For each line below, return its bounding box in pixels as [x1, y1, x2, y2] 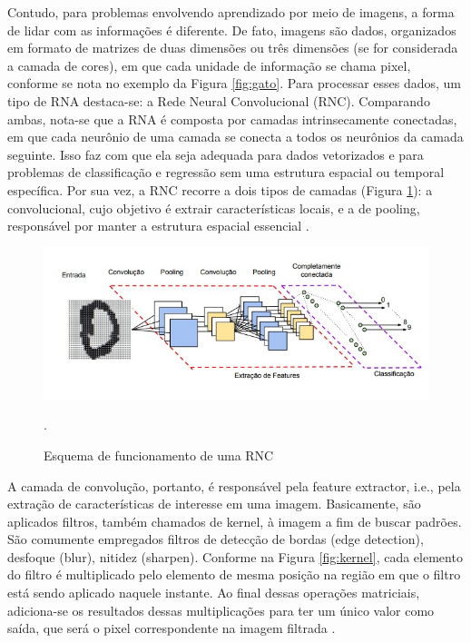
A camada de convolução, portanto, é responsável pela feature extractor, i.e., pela [7, 476, 461, 495]
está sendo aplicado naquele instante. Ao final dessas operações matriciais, [7, 583, 420, 602]
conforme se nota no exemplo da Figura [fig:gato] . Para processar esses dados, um [7, 74, 462, 93]
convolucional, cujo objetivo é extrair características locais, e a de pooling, [7, 198, 420, 217]
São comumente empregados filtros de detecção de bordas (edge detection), [7, 529, 424, 549]
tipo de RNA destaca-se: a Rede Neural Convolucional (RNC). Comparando [7, 91, 430, 110]
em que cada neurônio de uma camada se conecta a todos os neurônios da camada [7, 127, 464, 146]
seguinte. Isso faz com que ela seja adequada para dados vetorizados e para [7, 144, 424, 163]
